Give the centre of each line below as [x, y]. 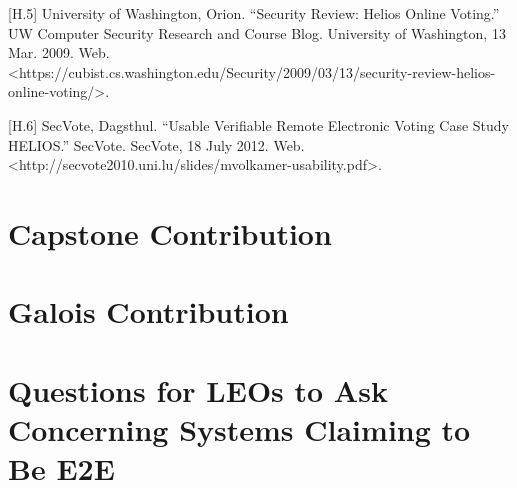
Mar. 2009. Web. [59, 52]
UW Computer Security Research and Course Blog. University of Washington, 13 [257, 32]
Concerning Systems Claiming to [239, 428]
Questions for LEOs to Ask [198, 389]
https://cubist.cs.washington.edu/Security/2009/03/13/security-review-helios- [257, 71]
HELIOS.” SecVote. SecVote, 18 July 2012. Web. [156, 144]
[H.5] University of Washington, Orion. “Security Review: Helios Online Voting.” [254, 13]
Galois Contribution [148, 311]
